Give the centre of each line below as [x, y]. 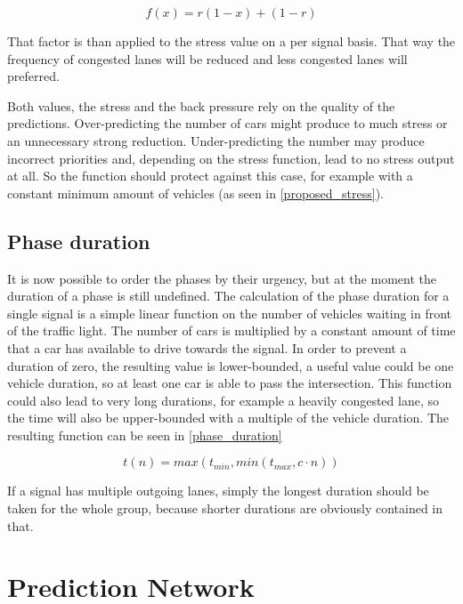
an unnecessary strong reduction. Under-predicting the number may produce [216, 140]
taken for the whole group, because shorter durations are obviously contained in [225, 508]
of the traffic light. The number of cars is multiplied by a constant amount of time [231, 330]
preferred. [33, 76]
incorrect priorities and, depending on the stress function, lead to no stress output [231, 158]
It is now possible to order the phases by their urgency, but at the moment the [222, 278]
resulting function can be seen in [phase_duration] [145, 435]
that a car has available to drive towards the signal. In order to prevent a [207, 347]
